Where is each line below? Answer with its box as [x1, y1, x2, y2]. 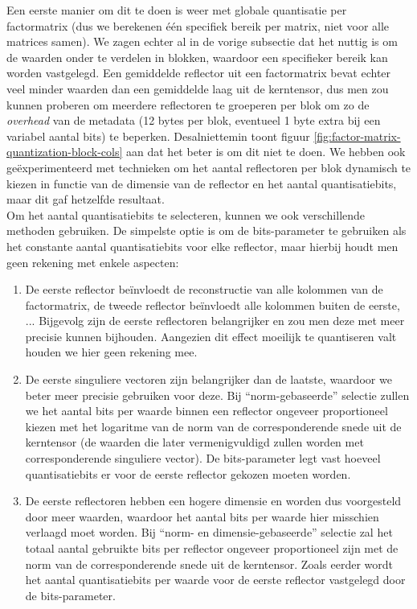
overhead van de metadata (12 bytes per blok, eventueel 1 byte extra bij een [6, 112, 381, 129]
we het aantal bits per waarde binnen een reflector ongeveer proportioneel [25, 402, 388, 419]
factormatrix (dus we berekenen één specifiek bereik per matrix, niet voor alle [6, 17, 390, 34]
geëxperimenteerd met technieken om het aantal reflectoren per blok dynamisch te [6, 158, 411, 175]
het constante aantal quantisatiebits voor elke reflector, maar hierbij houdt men [6, 237, 399, 254]
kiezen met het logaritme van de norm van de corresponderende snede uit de [25, 418, 402, 434]
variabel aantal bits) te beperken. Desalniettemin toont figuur [6, 127, 310, 144]
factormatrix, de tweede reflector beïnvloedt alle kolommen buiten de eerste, [25, 296, 400, 313]
